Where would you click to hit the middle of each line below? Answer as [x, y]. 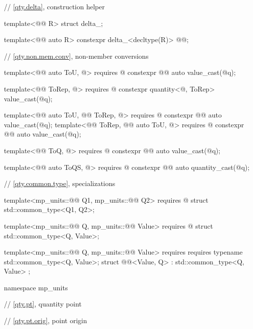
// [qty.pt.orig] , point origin [46, 320]
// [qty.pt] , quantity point [43, 304]
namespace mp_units [36, 287]
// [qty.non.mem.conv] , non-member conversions [76, 56]
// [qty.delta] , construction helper [54, 6]
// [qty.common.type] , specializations [60, 183]
